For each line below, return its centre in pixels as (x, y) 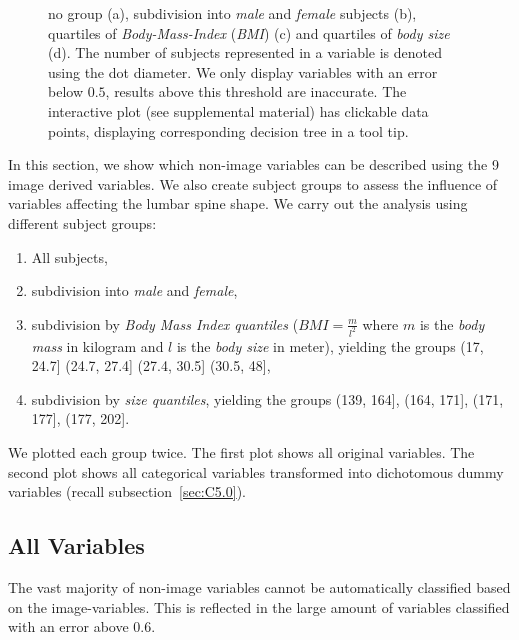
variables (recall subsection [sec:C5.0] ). (127, 491)
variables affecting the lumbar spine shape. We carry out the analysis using (238, 203)
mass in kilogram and (97, 345)
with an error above (68, 626)
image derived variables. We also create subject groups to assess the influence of (253, 183)
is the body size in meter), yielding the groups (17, (330, 345)
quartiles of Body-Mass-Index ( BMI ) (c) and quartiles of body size (249, 32)
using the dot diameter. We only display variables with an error (243, 71)
